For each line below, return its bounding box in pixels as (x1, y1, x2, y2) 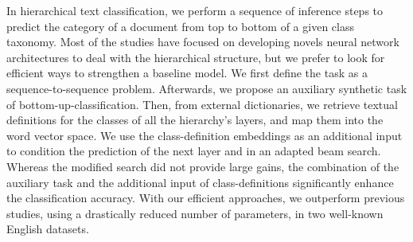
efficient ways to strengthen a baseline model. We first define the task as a (6, 64, 368, 81)
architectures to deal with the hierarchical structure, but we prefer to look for (6, 49, 385, 65)
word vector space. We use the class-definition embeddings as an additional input (6, 127, 403, 143)
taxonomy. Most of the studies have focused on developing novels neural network (6, 33, 399, 50)
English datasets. (6, 221, 89, 237)
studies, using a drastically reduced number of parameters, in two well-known (6, 205, 384, 221)
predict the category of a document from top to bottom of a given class (6, 18, 354, 34)
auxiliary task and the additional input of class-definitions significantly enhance (6, 174, 394, 190)
